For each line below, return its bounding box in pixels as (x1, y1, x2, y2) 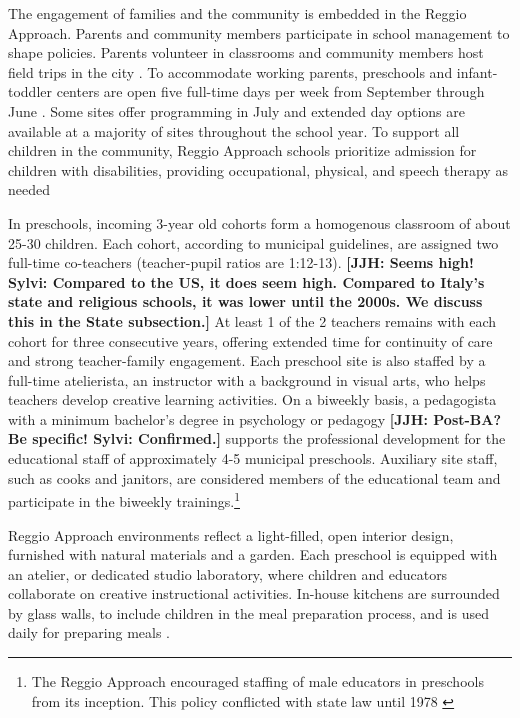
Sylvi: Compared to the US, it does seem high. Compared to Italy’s (8, 271, 485, 292)
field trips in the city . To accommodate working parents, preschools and (8, 61, 453, 82)
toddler (8, 81, 53, 102)
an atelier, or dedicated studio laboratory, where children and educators (8, 563, 448, 584)
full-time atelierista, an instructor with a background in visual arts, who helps (8, 369, 486, 390)
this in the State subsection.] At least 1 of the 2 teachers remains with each (8, 310, 496, 331)
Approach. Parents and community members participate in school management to (8, 22, 510, 43)
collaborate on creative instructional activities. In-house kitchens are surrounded (8, 583, 500, 604)
